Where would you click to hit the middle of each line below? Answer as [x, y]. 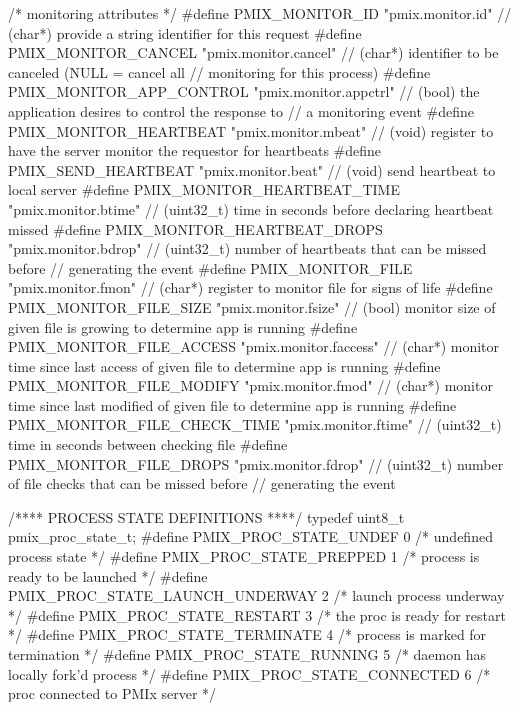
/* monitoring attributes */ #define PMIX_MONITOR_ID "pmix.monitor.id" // [260, 13]
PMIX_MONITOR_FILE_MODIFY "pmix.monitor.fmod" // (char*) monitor [250, 385]
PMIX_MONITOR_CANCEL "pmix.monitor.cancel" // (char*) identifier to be [253, 52]
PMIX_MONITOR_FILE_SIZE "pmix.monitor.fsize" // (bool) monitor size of [252, 306]
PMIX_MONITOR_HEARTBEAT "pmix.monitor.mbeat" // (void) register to [251, 130]
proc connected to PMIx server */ [112, 693]
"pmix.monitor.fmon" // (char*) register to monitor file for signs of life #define [250, 287]
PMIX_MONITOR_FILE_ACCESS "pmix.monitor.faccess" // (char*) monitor [254, 346]
